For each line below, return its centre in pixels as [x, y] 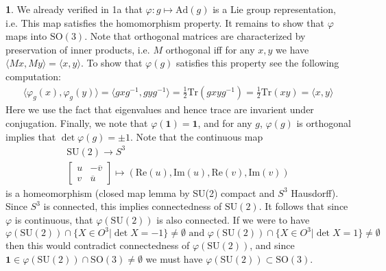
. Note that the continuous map [196, 136]
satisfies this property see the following [258, 63]
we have [292, 49]
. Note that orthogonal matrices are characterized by [195, 36]
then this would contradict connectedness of [98, 245]
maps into [26, 36]
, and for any [225, 122]
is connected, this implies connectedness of [133, 206]
